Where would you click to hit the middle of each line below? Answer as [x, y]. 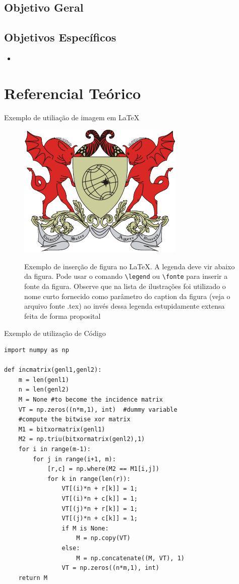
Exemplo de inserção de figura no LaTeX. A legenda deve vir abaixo [130, 266]
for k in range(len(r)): [89, 479]
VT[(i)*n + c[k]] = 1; [100, 499]
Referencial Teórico [73, 93]
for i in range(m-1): [54, 449]
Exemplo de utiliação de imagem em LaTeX [72, 117]
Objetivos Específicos [60, 37]
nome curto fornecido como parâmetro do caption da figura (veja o [127, 296]
